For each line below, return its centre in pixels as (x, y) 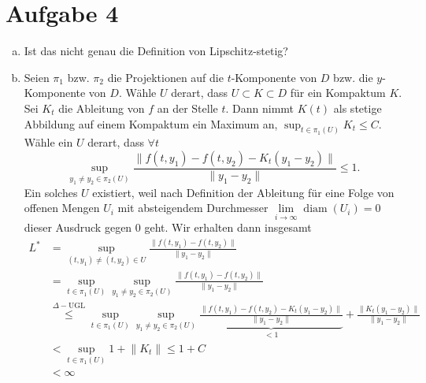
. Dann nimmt (260, 108)
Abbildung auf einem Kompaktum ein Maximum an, (151, 123)
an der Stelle (187, 108)
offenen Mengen (62, 208)
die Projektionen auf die (165, 77)
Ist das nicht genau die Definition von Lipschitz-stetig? (156, 51)
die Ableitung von (102, 108)
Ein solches (51, 192)
